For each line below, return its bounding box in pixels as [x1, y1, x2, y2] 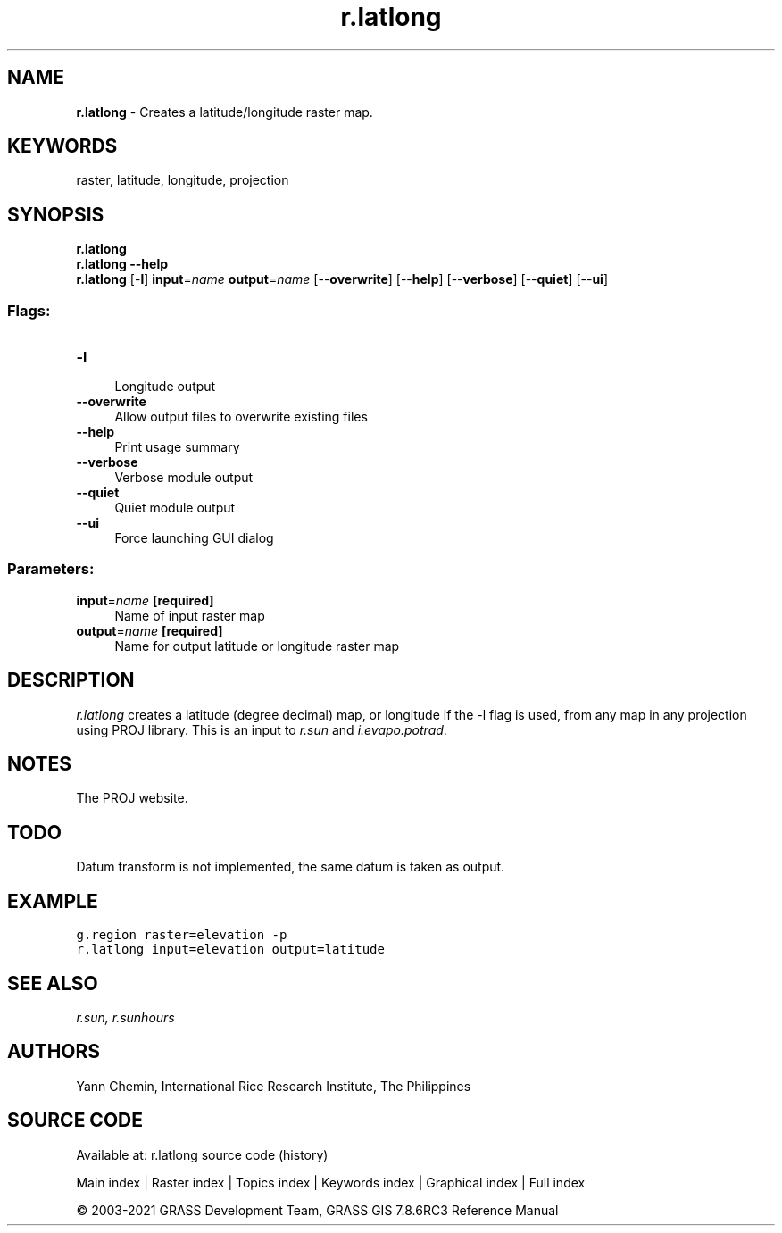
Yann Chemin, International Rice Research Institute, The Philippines [76, 1078, 471, 1094]
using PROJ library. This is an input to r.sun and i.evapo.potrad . [76, 721, 447, 737]
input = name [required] [76, 592, 214, 608]
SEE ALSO [7, 971, 98, 995]
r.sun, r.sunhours [76, 1010, 175, 1025]
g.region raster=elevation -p [76, 928, 287, 943]
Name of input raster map [114, 607, 265, 623]
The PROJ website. [76, 790, 188, 806]
